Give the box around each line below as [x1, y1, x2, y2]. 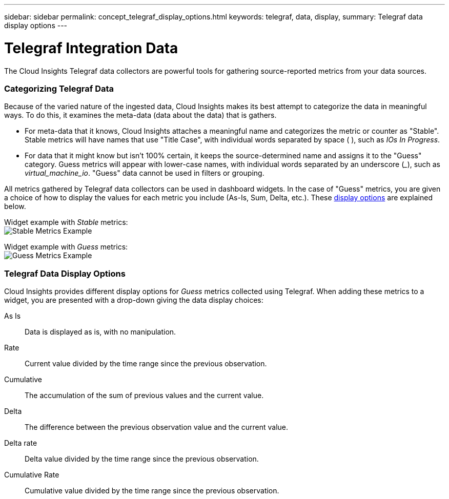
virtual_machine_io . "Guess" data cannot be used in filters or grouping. [25, 169, 264, 178]
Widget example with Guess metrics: [4, 242, 128, 252]
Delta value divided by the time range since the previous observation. [25, 454, 259, 463]
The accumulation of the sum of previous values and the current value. [25, 391, 264, 400]
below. [4, 202, 26, 211]
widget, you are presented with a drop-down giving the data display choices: [4, 296, 263, 304]
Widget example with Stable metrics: [4, 218, 128, 227]
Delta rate [4, 439, 37, 447]
